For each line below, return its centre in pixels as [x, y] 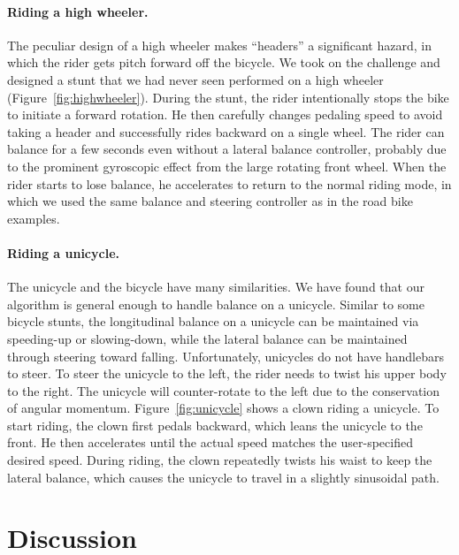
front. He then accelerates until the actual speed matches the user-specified [210, 442]
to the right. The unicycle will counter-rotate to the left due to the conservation [224, 390]
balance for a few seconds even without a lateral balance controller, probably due [227, 149]
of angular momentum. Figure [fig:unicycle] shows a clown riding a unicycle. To [223, 408]
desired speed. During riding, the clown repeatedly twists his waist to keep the [220, 460]
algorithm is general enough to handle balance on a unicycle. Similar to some [216, 304]
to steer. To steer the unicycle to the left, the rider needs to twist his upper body [227, 373]
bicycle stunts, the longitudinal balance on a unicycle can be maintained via [213, 321]
